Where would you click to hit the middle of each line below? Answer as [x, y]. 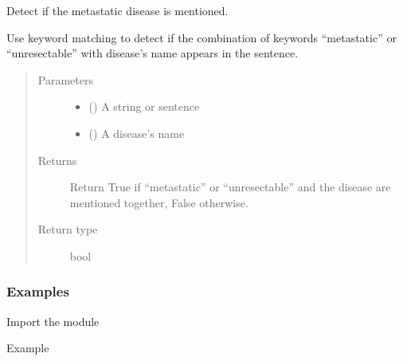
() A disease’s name [137, 133]
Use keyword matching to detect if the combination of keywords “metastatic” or [201, 37]
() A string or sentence [144, 106]
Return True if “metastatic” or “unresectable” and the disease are [230, 187]
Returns [57, 160]
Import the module [53, 321]
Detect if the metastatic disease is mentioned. [117, 10]
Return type [68, 229]
